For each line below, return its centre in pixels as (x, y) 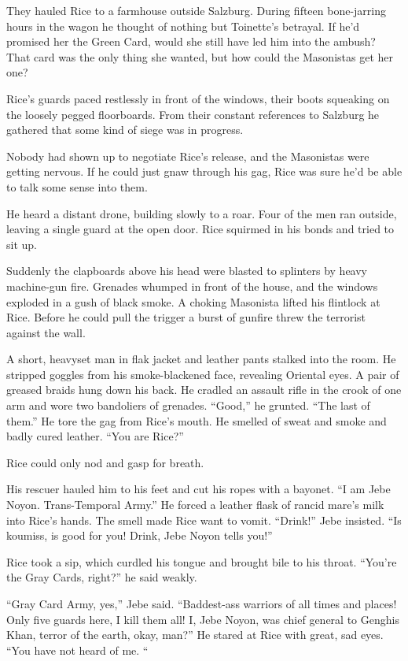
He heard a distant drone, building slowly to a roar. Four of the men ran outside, (202, 213)
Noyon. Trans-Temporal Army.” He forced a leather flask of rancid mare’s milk (195, 505)
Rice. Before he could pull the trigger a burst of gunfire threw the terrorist (186, 317)
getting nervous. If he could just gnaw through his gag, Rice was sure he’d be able (204, 171)
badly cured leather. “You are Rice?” (95, 436)
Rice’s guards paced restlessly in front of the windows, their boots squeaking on (198, 98)
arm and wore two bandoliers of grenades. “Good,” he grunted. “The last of (188, 405)
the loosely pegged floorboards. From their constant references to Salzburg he (193, 114)
